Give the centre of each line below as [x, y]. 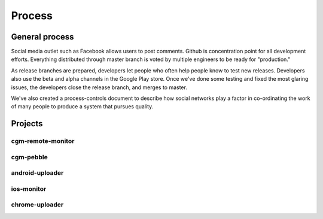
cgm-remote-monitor [43, 141]
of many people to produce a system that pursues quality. [82, 107]
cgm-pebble [29, 157]
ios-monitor [29, 188]
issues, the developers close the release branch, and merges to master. [99, 87]
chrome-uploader [37, 205]
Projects [27, 124]
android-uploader [37, 173]
